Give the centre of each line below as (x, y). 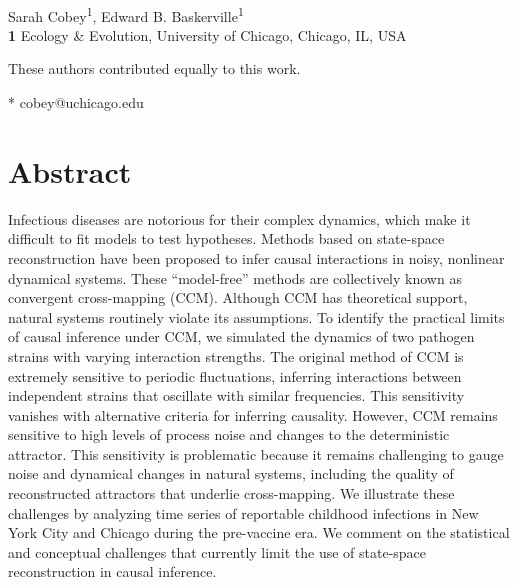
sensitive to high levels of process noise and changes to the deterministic (229, 434)
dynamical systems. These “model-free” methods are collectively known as (235, 277)
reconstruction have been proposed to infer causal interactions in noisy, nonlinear (256, 257)
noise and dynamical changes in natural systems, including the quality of (231, 473)
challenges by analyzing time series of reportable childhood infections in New (243, 512)
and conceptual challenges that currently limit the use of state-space (217, 551)
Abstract (70, 170)
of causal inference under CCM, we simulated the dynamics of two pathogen (241, 336)
